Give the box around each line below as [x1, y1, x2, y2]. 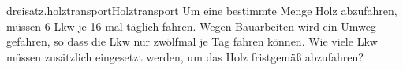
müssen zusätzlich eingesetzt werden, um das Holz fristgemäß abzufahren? [6, 48, 364, 64]
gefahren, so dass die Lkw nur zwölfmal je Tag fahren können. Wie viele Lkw [6, 33, 378, 50]
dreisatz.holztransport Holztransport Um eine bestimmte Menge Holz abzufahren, [6, 2, 397, 18]
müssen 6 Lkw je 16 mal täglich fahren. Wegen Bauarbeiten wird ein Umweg [6, 17, 376, 34]
